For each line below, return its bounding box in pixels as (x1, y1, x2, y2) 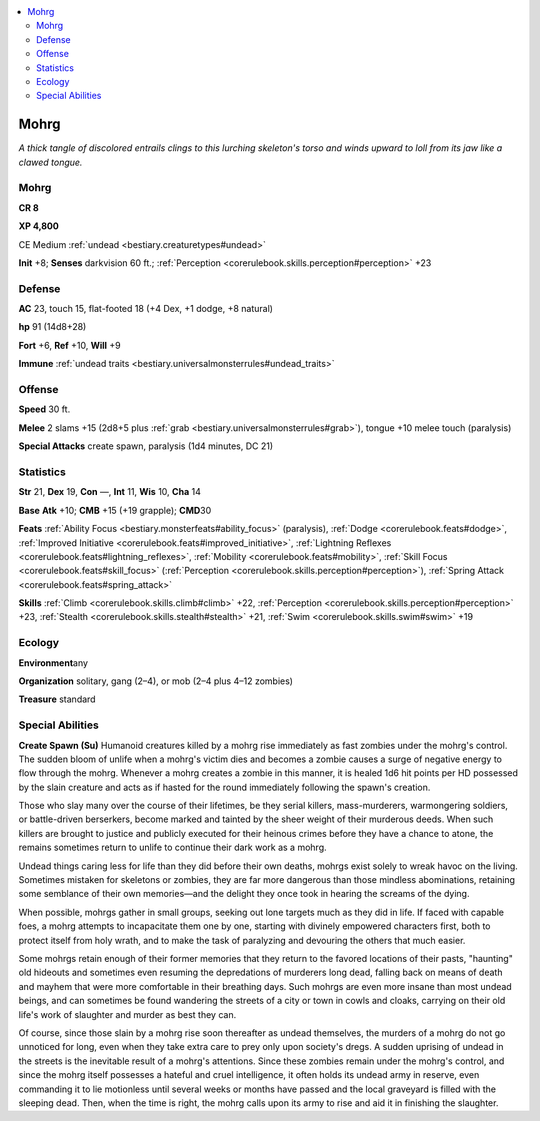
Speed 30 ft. (18, 403, 71, 415)
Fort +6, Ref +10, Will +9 (18, 339, 121, 351)
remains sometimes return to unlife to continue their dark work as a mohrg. (18, 841, 327, 854)
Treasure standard (18, 693, 96, 705)
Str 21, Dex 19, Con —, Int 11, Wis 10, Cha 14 (18, 486, 202, 498)
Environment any (18, 656, 89, 669)
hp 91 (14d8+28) (18, 321, 87, 333)
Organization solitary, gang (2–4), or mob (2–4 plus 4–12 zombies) (18, 675, 294, 687)
